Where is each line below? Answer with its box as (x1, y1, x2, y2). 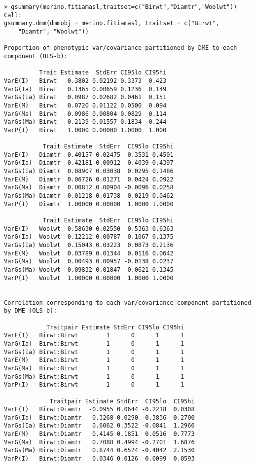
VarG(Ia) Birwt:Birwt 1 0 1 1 (4, 340, 184, 347)
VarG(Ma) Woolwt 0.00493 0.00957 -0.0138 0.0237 (4, 258, 174, 265)
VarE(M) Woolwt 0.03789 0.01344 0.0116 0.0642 (4, 250, 174, 257)
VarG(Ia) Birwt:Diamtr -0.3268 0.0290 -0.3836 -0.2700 (4, 414, 195, 421)
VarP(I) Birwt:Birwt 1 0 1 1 (4, 381, 184, 389)
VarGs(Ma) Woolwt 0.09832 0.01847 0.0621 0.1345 (4, 266, 174, 273)
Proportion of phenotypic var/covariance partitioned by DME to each (4, 44, 237, 52)
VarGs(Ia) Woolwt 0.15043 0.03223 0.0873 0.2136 (4, 242, 174, 249)
